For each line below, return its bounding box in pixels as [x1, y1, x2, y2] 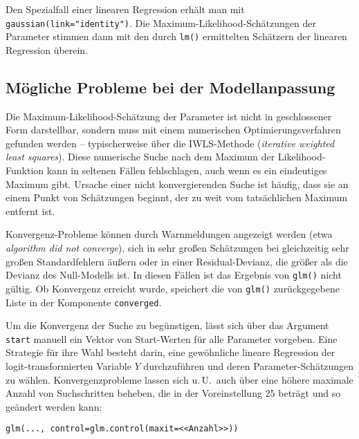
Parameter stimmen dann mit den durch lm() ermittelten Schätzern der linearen [6, 29, 347, 44]
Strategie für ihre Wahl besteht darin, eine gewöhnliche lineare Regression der [6, 345, 335, 359]
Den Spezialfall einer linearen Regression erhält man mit [6, 2, 245, 16]
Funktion [6, 163, 44, 178]
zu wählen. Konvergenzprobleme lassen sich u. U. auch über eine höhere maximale [6, 372, 353, 386]
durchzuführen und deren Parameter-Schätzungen [143, 359, 354, 373]
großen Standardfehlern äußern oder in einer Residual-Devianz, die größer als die [6, 254, 348, 268]
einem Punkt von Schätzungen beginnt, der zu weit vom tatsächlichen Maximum [6, 190, 348, 205]
